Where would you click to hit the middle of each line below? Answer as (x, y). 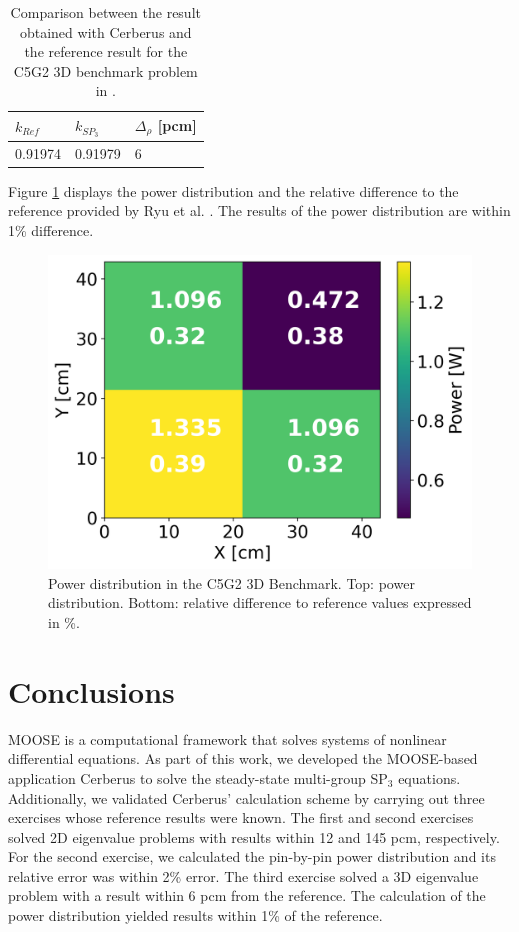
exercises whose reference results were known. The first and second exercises (241, 817)
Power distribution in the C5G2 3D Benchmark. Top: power (231, 582)
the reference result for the (106, 51)
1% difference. (51, 229)
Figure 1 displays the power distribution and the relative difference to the (233, 190)
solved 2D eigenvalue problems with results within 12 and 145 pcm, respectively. (254, 836)
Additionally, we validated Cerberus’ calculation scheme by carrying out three (246, 797)
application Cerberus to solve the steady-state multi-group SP (198, 777)
